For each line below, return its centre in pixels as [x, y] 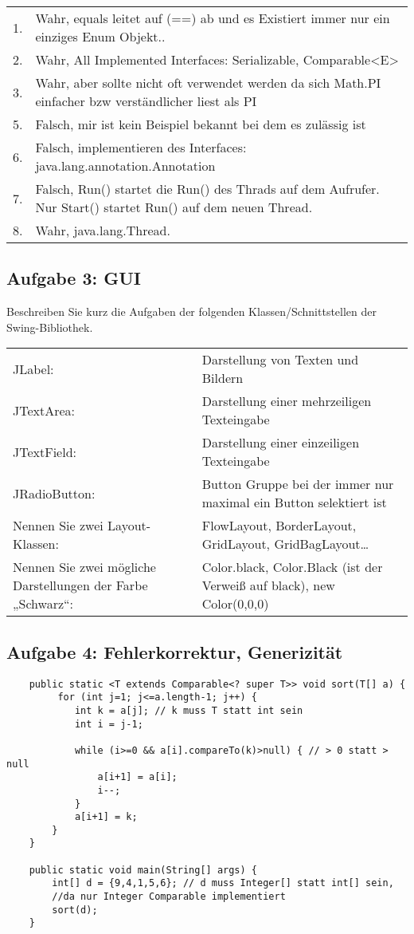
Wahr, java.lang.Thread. [103, 230]
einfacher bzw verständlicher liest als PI [146, 101]
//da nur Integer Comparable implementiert [169, 897]
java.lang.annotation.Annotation [125, 166]
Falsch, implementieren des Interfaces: [141, 147]
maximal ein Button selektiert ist [294, 502]
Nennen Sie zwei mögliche [84, 567]
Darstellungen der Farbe [80, 585]
